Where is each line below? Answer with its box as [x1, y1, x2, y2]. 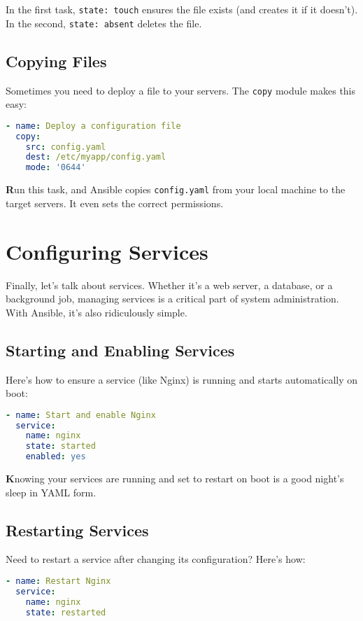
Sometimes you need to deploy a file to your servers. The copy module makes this [6, 83, 356, 97]
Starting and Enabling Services [6, 339, 235, 361]
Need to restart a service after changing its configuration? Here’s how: [6, 552, 306, 566]
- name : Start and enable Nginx [6, 410, 156, 420]
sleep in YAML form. [6, 484, 97, 499]
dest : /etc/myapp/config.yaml [25, 152, 166, 162]
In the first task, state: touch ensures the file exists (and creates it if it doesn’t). [6, 2, 358, 16]
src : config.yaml [25, 141, 106, 152]
